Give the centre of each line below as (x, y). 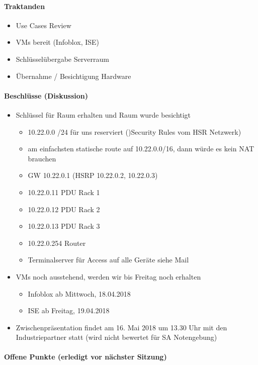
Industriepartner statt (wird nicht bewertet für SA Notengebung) (116, 337)
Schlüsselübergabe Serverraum (62, 59)
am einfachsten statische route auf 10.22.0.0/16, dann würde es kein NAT (141, 149)
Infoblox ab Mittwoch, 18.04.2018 (79, 293)
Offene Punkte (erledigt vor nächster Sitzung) (85, 357)
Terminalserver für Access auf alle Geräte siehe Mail (108, 260)
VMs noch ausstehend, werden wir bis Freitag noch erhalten (108, 276)
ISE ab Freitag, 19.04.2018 (69, 310)
